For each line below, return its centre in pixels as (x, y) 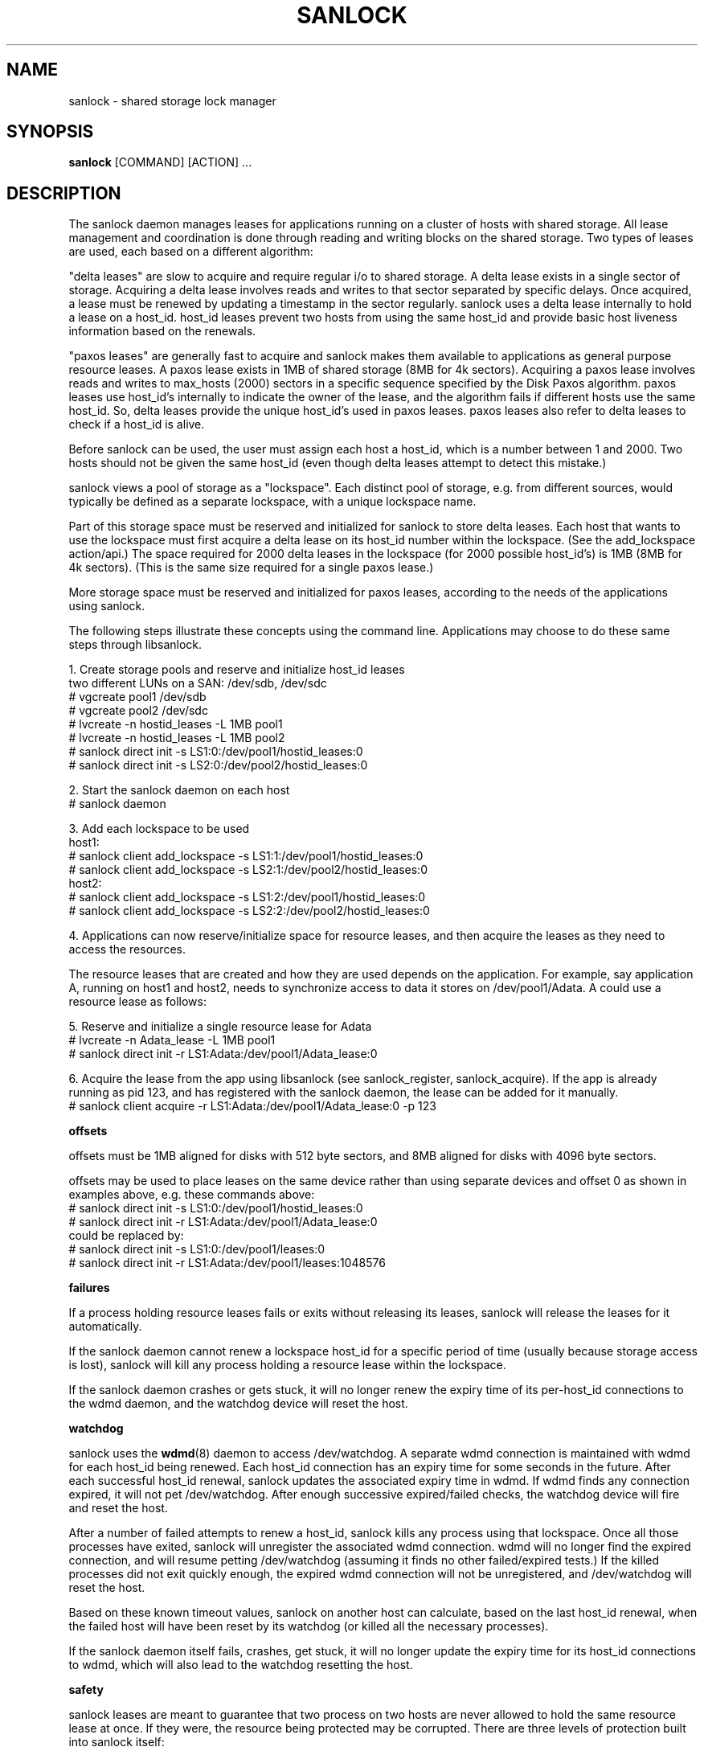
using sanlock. (107, 606)
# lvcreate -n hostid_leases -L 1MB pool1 (176, 724)
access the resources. (127, 949)
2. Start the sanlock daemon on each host (179, 790)
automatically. (105, 1327)
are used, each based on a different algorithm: (191, 252)
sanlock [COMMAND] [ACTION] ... (160, 162)
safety (86, 1690)
